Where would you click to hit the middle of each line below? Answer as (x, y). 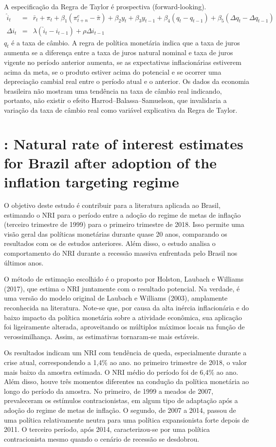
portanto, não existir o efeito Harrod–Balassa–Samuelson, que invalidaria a (115, 100)
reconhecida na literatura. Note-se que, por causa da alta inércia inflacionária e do (127, 308)
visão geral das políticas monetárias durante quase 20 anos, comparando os (116, 234)
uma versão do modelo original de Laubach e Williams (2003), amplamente (116, 298)
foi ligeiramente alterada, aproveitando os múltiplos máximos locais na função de (124, 327)
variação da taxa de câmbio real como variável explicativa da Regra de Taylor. (121, 110)
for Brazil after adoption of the (110, 162)
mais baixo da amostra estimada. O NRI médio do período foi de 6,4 (106, 372)
